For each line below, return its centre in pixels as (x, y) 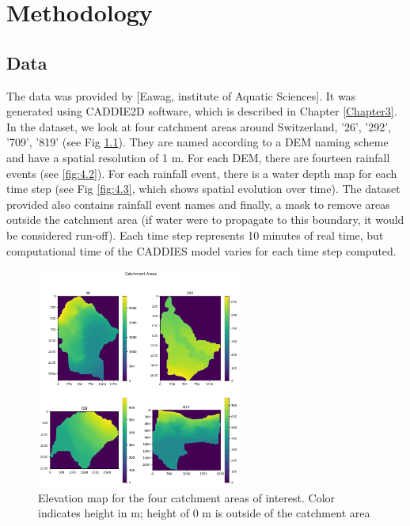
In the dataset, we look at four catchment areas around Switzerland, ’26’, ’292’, (199, 126)
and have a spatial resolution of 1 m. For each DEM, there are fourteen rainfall (198, 157)
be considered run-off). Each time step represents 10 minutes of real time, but (195, 235)
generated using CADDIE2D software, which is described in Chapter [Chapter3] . (202, 111)
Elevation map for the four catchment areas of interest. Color (187, 497)
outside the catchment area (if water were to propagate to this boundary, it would (205, 219)
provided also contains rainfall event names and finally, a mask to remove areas (198, 204)
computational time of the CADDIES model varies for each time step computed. (201, 250)
